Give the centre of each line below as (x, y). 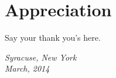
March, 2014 (27, 68)
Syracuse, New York (41, 57)
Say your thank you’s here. (53, 38)
